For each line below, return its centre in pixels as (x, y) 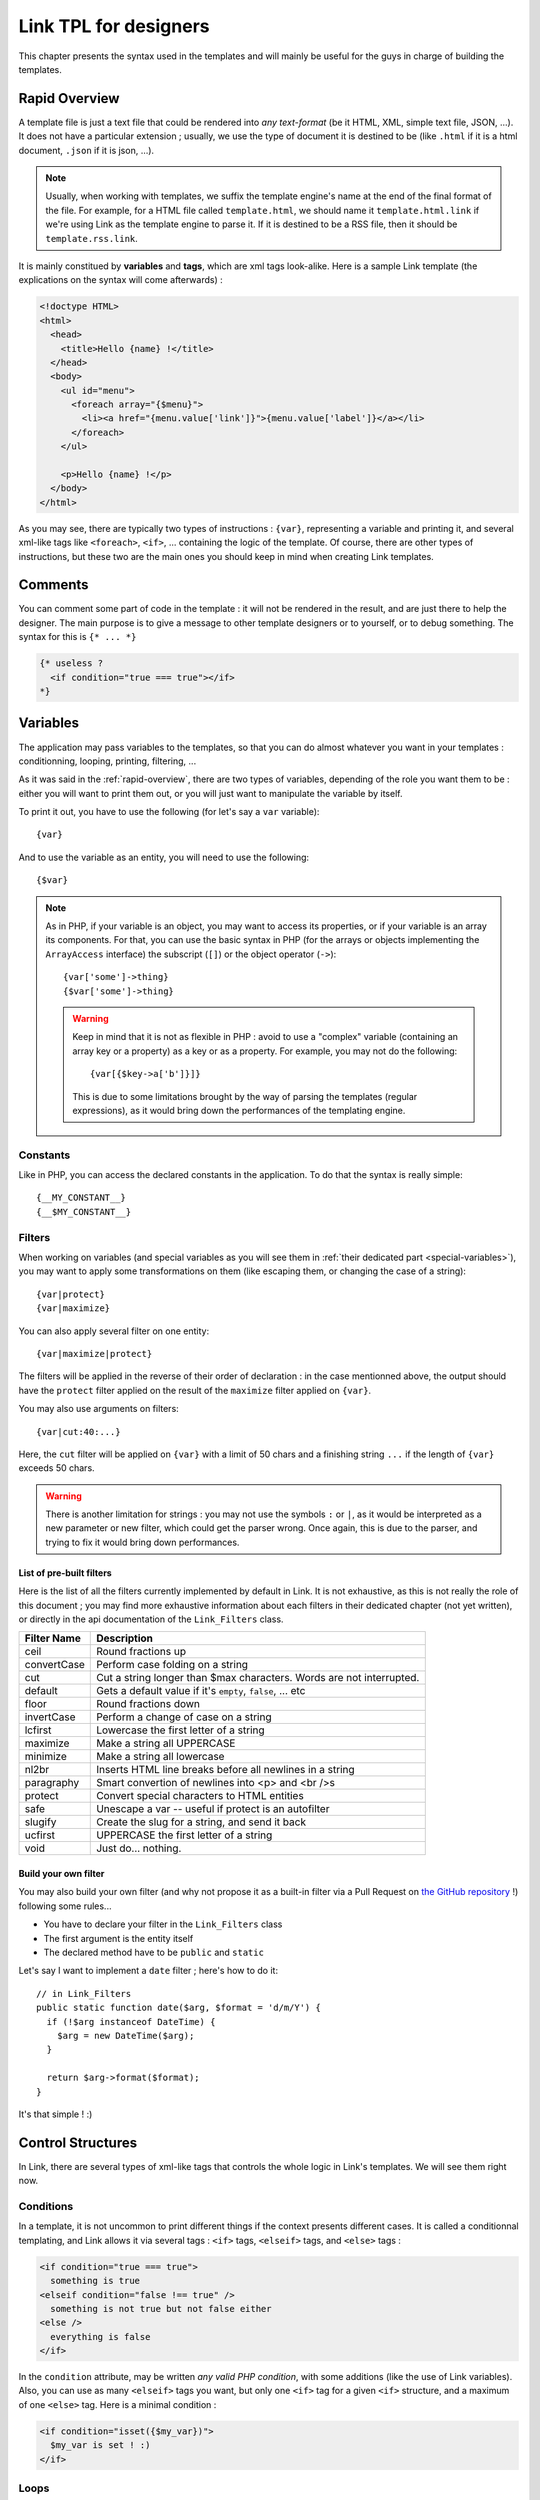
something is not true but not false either (161, 2308)
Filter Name (53, 1638)
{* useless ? (71, 663)
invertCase (50, 1717)
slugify (40, 1822)
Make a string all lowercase (160, 1757)
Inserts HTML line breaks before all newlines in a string (225, 1770)
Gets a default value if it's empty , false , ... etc (201, 1691)
